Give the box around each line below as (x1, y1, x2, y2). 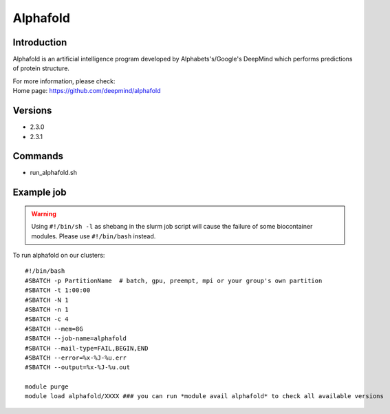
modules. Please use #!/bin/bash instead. (31, 231, 156, 240)
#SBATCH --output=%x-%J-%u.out (25, 364, 131, 371)
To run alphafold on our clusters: (12, 251, 105, 260)
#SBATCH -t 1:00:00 (25, 287, 91, 294)
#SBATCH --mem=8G (25, 324, 83, 333)
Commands (12, 150, 64, 162)
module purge (25, 383, 69, 391)
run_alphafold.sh (30, 169, 77, 177)
